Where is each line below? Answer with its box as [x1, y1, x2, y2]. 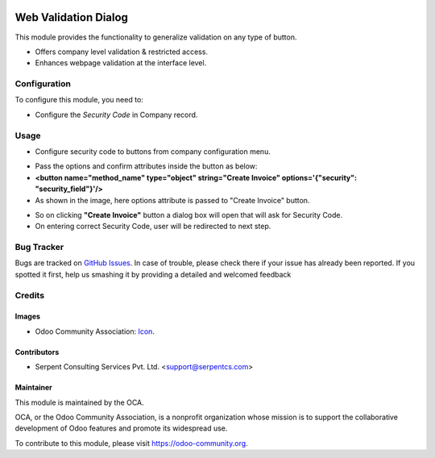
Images [14, 311, 40, 322]
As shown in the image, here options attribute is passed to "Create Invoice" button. [35, 195, 310, 205]
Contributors [14, 347, 60, 356]
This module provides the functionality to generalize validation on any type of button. [14, 32, 297, 42]
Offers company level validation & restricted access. [35, 47, 209, 56]
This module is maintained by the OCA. [14, 398, 144, 407]
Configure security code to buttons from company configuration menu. [35, 146, 271, 156]
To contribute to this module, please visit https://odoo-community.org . [14, 438, 249, 448]
